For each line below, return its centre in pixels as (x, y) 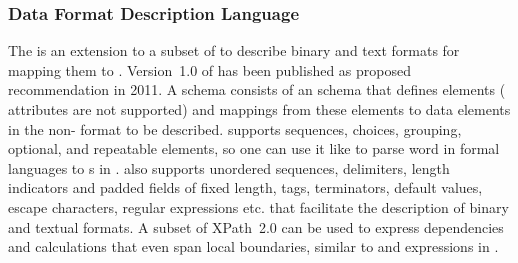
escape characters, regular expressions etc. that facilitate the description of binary (258, 206)
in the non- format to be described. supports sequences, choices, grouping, (235, 128)
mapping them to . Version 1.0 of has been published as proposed (209, 69)
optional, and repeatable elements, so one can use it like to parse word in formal (254, 148)
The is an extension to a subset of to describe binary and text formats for (234, 50)
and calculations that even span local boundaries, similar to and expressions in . (253, 246)
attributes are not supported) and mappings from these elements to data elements (259, 109)
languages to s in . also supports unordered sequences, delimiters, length (229, 167)
